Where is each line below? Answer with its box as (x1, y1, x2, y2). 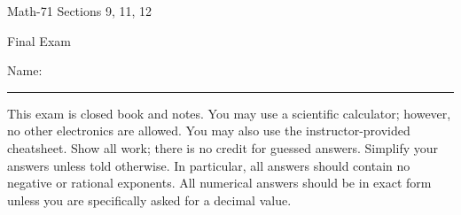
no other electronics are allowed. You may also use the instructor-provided (7, 121, 410, 140)
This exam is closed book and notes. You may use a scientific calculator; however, (7, 104, 451, 122)
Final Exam (7, 31, 71, 50)
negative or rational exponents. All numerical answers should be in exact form (7, 173, 432, 192)
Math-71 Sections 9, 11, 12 (7, 2, 152, 19)
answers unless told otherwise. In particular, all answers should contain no (7, 156, 410, 174)
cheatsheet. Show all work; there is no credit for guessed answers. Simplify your (7, 138, 439, 157)
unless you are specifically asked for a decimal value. (7, 190, 292, 209)
